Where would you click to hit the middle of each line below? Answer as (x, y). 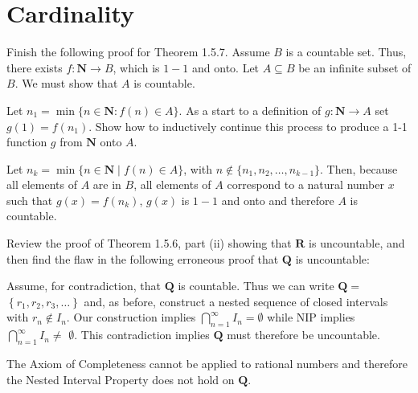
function (27, 142)
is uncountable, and (357, 243)
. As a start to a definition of (250, 110)
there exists (35, 67)
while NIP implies (311, 317)
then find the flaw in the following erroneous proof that (143, 258)
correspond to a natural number (305, 184)
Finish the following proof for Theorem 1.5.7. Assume (138, 52)
